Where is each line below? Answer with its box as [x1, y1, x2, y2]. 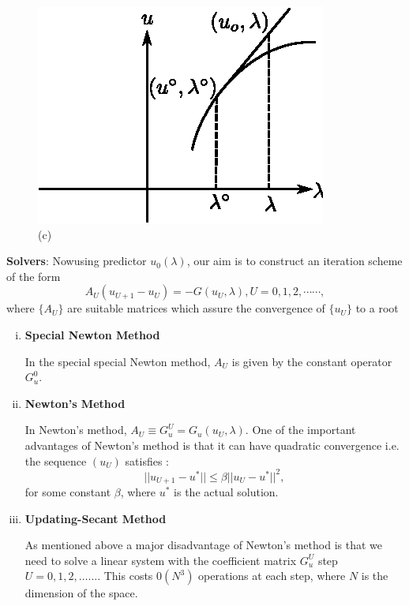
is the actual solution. [174, 484, 279, 500]
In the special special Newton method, [24, 353, 211, 369]
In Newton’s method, [24, 421, 127, 438]
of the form [6, 267, 61, 284]
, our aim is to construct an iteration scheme [186, 252, 403, 269]
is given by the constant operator [231, 353, 392, 369]
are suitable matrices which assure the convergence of [67, 300, 325, 316]
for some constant [24, 484, 111, 500]
